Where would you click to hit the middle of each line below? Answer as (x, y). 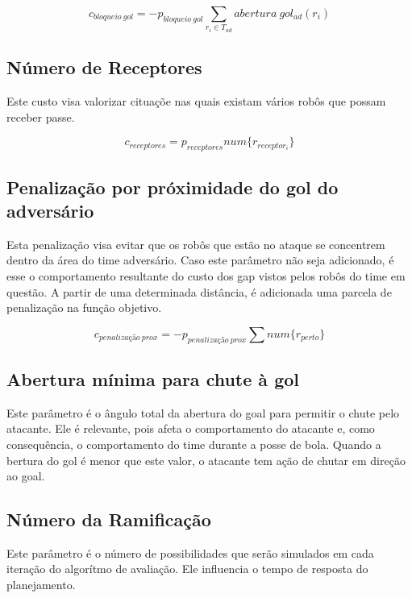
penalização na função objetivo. (84, 307)
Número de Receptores (104, 67)
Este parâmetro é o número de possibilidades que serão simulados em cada (190, 552)
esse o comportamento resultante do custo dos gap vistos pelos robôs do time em (206, 275)
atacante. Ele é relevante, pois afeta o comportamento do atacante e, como (191, 428)
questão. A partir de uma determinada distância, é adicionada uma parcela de (199, 291)
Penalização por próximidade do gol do (173, 187)
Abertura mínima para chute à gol (153, 378)
